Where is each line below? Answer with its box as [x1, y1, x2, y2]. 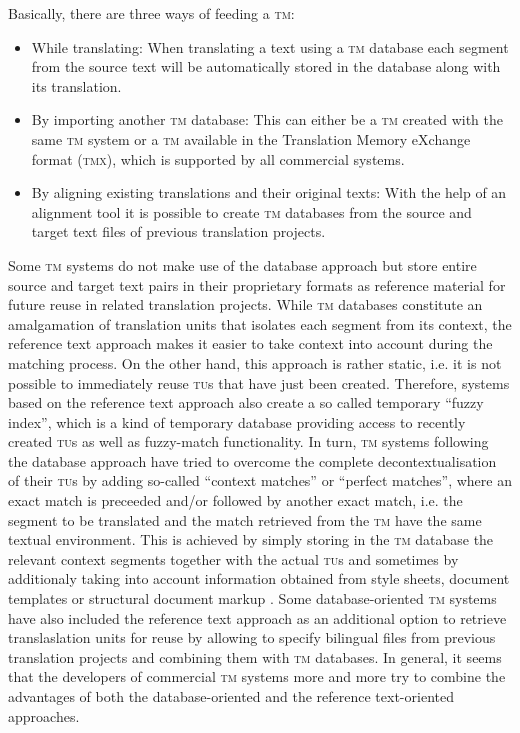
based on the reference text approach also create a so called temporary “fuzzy [8, 392, 484, 413]
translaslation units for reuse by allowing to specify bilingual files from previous [8, 627, 496, 648]
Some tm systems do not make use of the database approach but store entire [8, 254, 477, 275]
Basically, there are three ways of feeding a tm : [8, 3, 295, 23]
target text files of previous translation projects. [31, 221, 326, 242]
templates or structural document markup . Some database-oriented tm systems [8, 588, 497, 609]
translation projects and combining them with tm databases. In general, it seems [8, 646, 502, 667]
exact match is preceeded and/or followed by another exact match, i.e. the [8, 490, 463, 511]
